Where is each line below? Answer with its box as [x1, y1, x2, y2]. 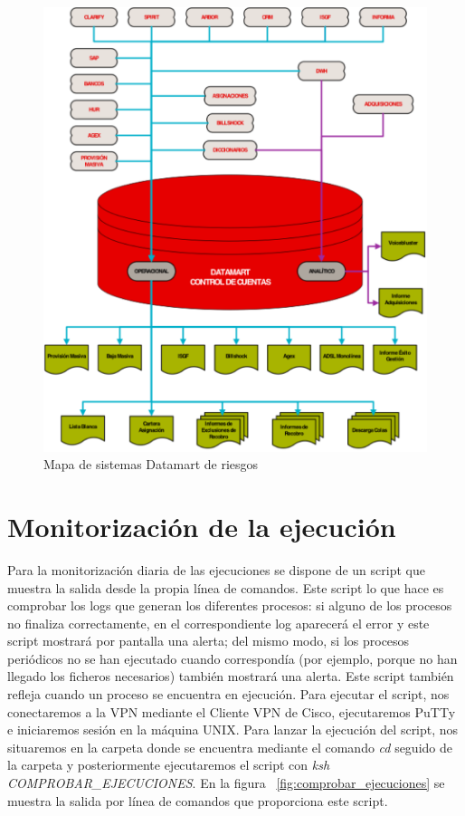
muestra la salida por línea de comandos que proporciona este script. [7, 791, 388, 810]
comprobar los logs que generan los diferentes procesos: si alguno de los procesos [7, 596, 452, 615]
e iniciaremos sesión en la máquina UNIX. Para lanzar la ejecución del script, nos [7, 720, 459, 739]
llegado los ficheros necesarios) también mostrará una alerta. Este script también [7, 667, 454, 686]
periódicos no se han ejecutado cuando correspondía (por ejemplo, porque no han [7, 648, 458, 667]
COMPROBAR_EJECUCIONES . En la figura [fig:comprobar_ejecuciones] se [7, 773, 445, 792]
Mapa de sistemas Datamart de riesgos [43, 455, 259, 474]
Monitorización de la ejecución [7, 507, 396, 544]
